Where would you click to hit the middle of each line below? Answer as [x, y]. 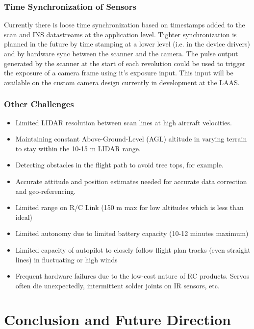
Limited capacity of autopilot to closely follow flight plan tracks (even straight [133, 249]
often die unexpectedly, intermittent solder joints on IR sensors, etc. [117, 285]
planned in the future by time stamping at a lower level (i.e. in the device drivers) [127, 44]
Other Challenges [39, 104]
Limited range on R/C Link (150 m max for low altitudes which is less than [129, 207]
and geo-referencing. [46, 191]
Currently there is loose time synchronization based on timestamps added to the [125, 25]
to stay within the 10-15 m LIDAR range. [78, 148]
